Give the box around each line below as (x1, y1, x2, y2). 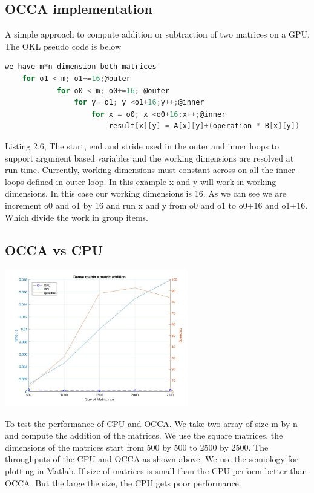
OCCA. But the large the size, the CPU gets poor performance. (5, 476, 241, 489)
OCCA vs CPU (5, 240, 103, 259)
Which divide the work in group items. (5, 211, 149, 223)
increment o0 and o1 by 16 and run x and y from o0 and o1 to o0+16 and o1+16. (5, 198, 308, 211)
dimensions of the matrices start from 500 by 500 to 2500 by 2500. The (5, 440, 269, 453)
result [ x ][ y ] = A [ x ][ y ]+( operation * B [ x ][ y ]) (108, 122, 300, 131)
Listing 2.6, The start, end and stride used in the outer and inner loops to (5, 139, 280, 152)
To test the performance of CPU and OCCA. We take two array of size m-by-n (5, 417, 298, 429)
